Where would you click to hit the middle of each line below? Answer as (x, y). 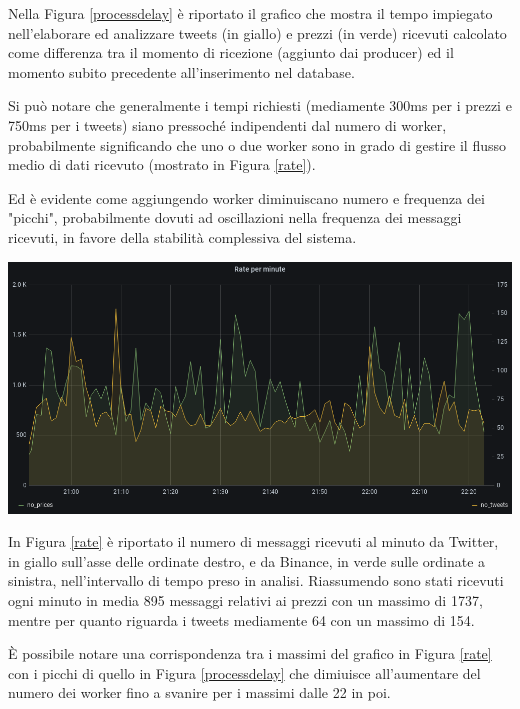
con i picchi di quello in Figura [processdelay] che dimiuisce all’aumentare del (244, 672)
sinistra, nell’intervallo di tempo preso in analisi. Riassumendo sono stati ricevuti (256, 580)
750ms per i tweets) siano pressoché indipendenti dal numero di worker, (227, 124)
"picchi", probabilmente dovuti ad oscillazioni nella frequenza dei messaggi (235, 217)
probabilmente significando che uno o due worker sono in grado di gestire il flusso (257, 144)
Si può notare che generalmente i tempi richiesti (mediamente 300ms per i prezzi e (260, 105)
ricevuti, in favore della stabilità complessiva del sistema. (182, 236)
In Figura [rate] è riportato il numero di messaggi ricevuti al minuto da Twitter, (253, 541)
